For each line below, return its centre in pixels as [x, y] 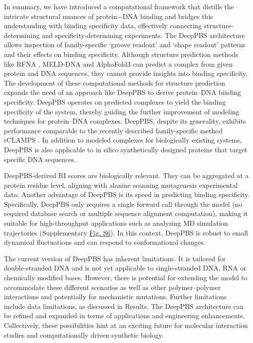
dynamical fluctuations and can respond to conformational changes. [105, 242]
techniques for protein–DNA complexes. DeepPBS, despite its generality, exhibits [125, 121]
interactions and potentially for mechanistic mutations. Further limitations [115, 297]
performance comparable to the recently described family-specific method [113, 130]
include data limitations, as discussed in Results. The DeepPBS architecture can [124, 306]
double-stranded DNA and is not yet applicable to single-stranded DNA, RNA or [125, 268]
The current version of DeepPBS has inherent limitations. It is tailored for [115, 258]
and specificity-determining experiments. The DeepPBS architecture [143, 35]
